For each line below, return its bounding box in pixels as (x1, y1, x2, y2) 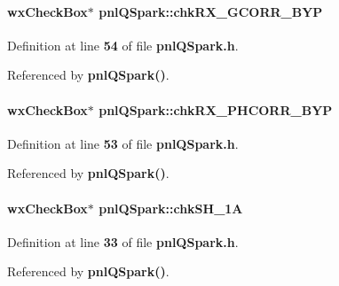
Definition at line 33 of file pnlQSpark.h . (7, 232, 239, 251)
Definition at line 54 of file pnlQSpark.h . (7, 35, 239, 54)
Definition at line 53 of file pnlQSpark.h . (7, 134, 239, 152)
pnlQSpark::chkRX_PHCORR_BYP (99, 100, 333, 119)
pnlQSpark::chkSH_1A (99, 198, 243, 217)
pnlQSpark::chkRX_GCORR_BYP (99, 2, 323, 20)
